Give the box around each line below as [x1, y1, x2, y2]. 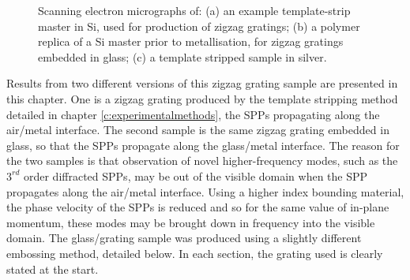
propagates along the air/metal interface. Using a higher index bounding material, [6, 183, 404, 200]
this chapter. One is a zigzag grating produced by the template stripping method [6, 90, 398, 106]
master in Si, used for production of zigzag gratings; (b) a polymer [38, 17, 360, 34]
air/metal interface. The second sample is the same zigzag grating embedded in [6, 121, 389, 138]
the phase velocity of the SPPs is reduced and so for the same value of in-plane [6, 199, 389, 215]
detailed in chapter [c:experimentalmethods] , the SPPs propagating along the [6, 106, 380, 122]
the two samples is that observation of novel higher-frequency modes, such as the [6, 152, 398, 169]
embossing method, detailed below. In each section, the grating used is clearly [6, 245, 383, 261]
